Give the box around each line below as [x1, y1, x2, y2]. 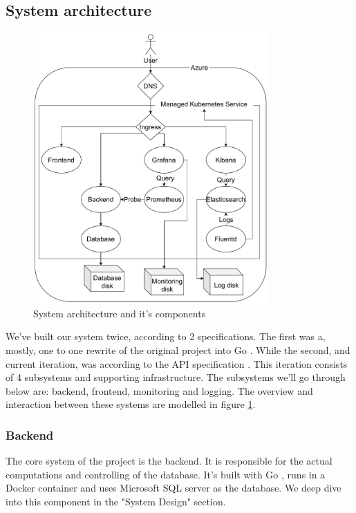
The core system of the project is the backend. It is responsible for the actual [6, 454, 332, 468]
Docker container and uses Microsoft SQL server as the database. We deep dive [6, 481, 341, 495]
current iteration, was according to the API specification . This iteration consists [6, 356, 348, 371]
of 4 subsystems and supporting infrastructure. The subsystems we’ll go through [6, 370, 346, 384]
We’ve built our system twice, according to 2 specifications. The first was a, [6, 329, 326, 344]
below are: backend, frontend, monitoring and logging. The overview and [6, 383, 313, 398]
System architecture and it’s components [33, 306, 206, 320]
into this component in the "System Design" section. [6, 494, 226, 508]
